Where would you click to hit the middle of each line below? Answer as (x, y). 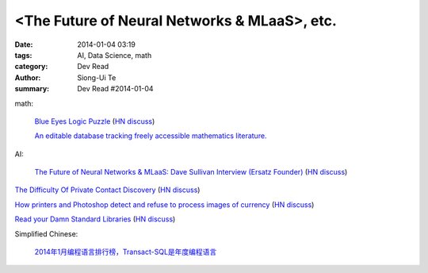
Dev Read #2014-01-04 (115, 89)
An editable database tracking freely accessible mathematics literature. (151, 136)
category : (31, 67)
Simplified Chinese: (46, 233)
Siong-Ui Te (97, 77)
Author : (28, 77)
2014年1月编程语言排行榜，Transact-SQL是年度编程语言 (126, 252)
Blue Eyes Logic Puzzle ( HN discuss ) (95, 121)
